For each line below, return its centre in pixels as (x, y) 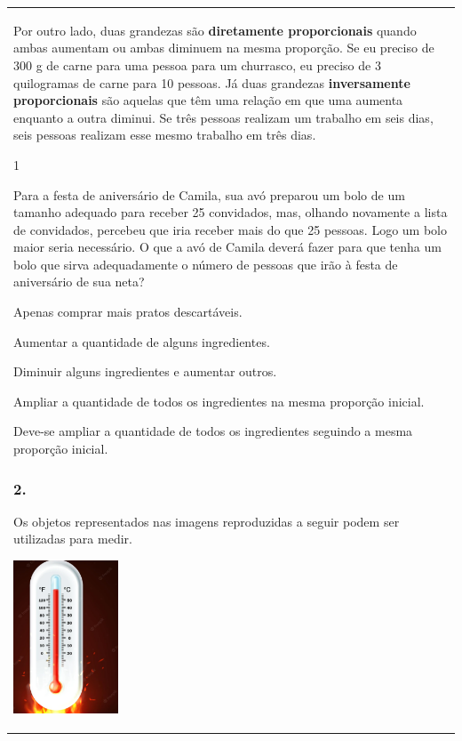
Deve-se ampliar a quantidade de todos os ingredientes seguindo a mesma (213, 431)
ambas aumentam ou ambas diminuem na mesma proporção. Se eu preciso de (224, 48)
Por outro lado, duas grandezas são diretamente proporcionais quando (215, 30)
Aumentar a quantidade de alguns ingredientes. (142, 341)
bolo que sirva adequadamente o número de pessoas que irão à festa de (206, 264)
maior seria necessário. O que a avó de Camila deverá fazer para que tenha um (227, 247)
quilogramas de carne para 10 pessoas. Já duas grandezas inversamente (212, 82)
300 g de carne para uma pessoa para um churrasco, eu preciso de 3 (197, 64)
